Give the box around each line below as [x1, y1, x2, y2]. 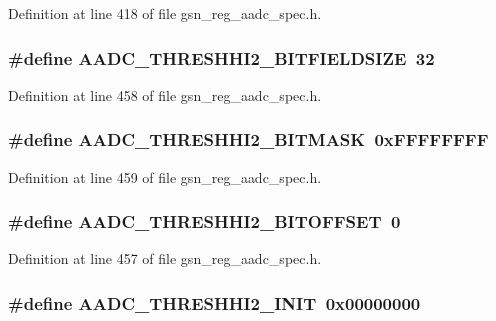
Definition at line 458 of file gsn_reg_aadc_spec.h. [8, 84, 322, 105]
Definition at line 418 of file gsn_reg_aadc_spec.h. [8, 3, 322, 23]
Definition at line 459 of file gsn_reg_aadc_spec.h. [8, 166, 322, 187]
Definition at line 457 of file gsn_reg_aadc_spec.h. [8, 248, 322, 269]
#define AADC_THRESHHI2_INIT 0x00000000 [8, 290, 421, 315]
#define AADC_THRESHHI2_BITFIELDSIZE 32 [8, 45, 435, 70]
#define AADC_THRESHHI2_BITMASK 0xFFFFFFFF [8, 127, 489, 152]
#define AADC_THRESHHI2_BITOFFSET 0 [8, 209, 401, 234]
